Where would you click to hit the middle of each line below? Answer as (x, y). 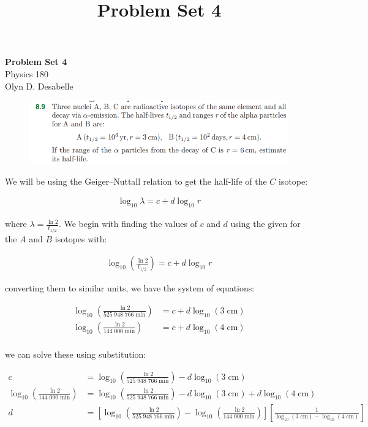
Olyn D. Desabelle (39, 86)
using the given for (265, 224)
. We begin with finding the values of (128, 224)
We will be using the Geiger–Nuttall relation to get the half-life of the (136, 181)
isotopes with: (81, 238)
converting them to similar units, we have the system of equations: (130, 288)
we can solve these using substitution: (76, 354)
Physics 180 (27, 73)
